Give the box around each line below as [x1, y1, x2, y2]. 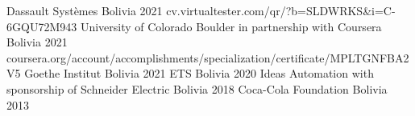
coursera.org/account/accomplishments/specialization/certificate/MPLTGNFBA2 [6, 49, 409, 66]
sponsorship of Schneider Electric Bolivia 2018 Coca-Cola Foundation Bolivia [6, 80, 388, 97]
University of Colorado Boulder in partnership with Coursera [80, 18, 382, 34]
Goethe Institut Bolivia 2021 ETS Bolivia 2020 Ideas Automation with [24, 65, 374, 82]
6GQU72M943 [6, 18, 77, 34]
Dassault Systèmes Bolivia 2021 [6, 2, 163, 18]
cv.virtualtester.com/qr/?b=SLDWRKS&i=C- [166, 2, 396, 18]
